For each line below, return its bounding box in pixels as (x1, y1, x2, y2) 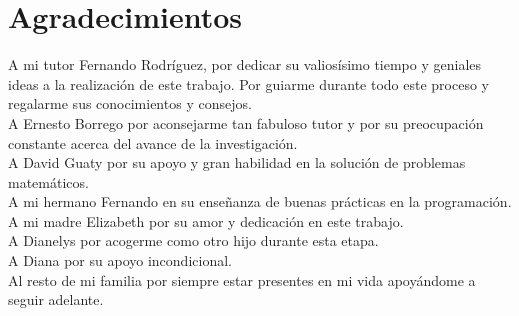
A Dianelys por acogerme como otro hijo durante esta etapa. (8, 230, 379, 251)
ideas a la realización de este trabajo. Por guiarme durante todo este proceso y (8, 73, 489, 94)
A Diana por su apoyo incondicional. (8, 250, 232, 271)
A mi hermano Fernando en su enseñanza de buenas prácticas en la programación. (8, 191, 512, 212)
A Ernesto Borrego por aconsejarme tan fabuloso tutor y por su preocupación (8, 112, 484, 133)
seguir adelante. (8, 289, 104, 310)
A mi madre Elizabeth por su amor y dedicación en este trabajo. (8, 210, 404, 231)
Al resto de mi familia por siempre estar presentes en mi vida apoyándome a (8, 269, 476, 290)
